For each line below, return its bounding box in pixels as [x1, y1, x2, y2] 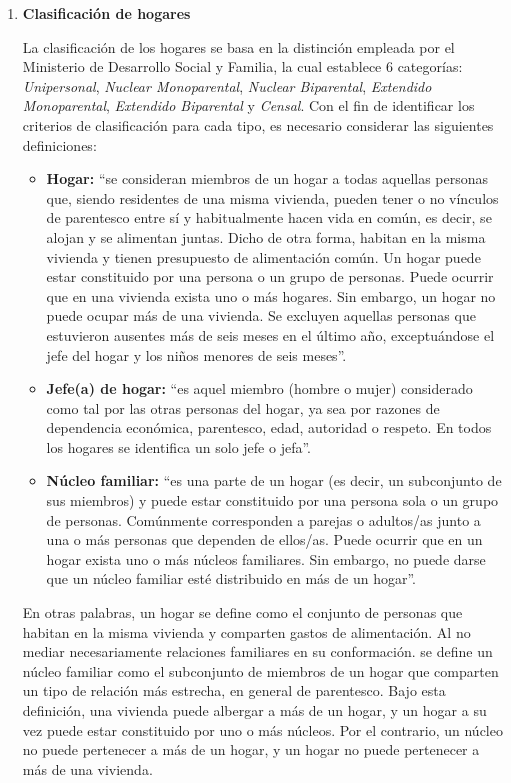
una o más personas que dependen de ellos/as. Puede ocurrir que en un [46, 529, 483, 550]
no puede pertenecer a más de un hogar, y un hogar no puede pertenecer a [22, 739, 480, 760]
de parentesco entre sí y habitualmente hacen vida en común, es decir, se [46, 207, 492, 228]
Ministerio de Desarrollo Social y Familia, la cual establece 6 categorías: [22, 56, 463, 77]
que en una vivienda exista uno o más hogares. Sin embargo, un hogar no [46, 285, 496, 306]
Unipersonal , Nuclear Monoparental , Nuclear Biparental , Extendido [22, 75, 432, 96]
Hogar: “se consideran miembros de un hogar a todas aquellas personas [46, 168, 489, 189]
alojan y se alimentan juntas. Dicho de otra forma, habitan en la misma [46, 226, 486, 247]
